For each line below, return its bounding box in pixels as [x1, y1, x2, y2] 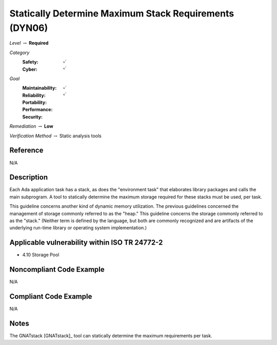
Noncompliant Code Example [9, 265, 105, 274]
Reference [9, 146, 44, 155]
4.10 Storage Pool [22, 252, 60, 258]
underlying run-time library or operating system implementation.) [9, 225, 147, 231]
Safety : [22, 59, 38, 65]
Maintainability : [22, 85, 57, 91]
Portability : [22, 99, 47, 105]
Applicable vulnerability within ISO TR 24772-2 [9, 238, 163, 247]
